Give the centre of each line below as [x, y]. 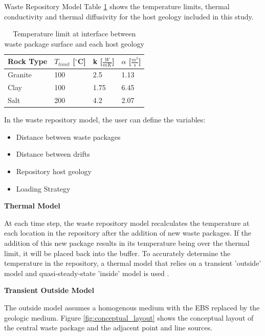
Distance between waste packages [68, 136]
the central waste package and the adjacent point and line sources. [108, 328]
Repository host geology [54, 171]
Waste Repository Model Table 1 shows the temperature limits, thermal [117, 6]
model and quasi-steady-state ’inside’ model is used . [87, 273]
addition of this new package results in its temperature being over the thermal [127, 243]
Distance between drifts [53, 154]
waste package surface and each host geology [74, 43]
